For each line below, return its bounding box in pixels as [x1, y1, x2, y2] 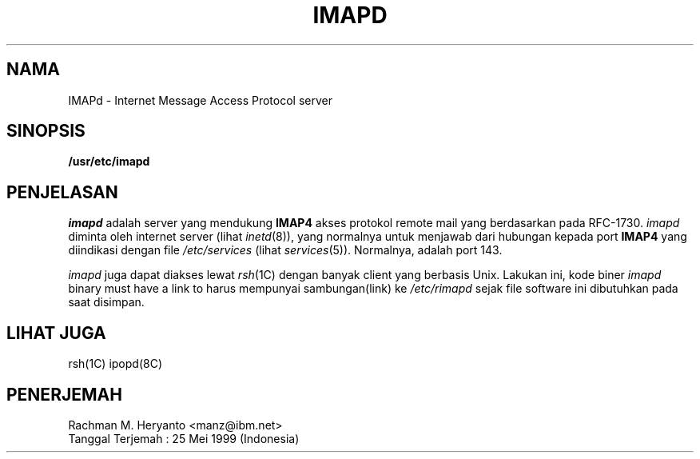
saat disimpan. [68, 295, 145, 309]
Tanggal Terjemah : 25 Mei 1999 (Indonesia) [68, 431, 300, 445]
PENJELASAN [6, 182, 118, 202]
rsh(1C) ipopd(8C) [68, 357, 163, 371]
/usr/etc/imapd [68, 154, 150, 169]
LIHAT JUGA [6, 322, 106, 343]
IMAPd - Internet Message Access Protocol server [68, 93, 332, 107]
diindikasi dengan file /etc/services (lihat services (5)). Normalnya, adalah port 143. [68, 243, 503, 257]
